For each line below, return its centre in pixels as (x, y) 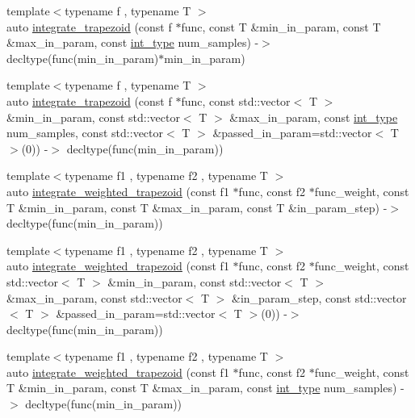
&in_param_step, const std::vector (319, 297)
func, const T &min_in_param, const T (281, 26)
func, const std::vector (236, 100)
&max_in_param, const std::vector (94, 297)
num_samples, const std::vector (85, 133)
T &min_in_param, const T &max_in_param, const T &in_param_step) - (197, 207)
